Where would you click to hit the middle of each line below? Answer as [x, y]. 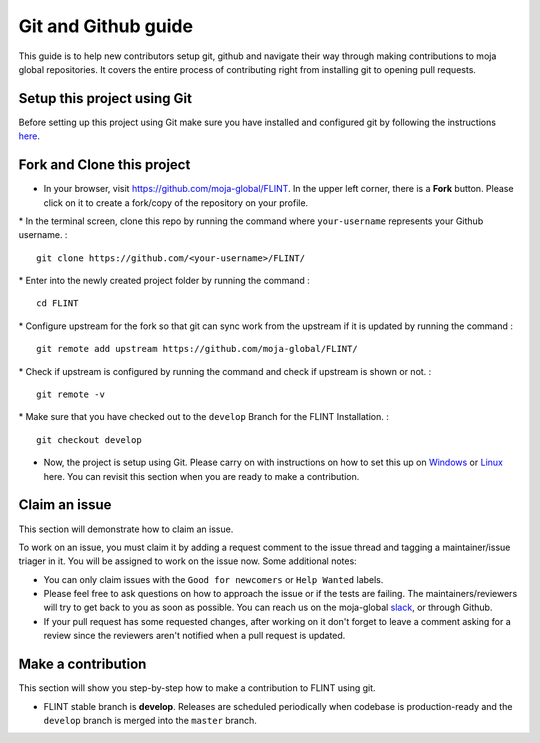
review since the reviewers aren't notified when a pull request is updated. [194, 636]
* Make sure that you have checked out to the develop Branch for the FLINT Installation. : [203, 417]
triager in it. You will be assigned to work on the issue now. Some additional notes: [187, 561]
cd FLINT [57, 303]
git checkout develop [89, 439]
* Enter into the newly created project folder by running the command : [164, 281]
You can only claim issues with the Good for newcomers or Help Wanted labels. [213, 579]
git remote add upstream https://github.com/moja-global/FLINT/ [197, 349]
